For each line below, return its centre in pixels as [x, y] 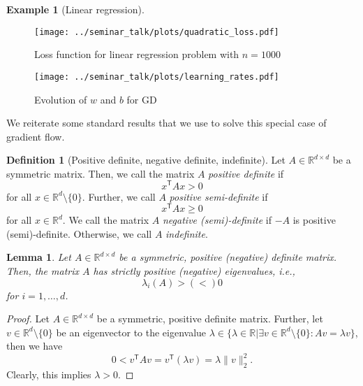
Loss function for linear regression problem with [137, 54]
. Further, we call [119, 196]
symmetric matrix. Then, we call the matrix [101, 173]
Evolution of [61, 99]
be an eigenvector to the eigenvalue [131, 332]
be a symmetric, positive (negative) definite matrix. [228, 257]
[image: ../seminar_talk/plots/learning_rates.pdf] [157, 77]
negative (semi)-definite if [217, 220]
